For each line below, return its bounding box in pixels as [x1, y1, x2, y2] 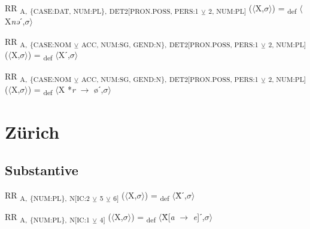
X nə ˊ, [5, 15, 25, 28]
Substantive [5, 160, 78, 179]
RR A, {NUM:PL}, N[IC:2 [5, 188, 90, 203]
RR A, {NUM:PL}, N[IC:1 [5, 210, 90, 224]
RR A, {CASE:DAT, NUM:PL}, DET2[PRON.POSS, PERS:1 [5, 2, 199, 16]
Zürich [5, 120, 60, 144]
